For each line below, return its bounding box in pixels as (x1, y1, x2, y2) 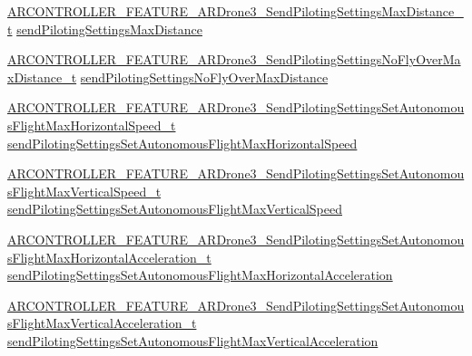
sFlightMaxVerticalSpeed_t (7, 181, 162, 200)
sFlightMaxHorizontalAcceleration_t (7, 247, 211, 266)
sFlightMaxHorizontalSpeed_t (7, 115, 176, 134)
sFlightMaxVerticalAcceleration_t (7, 313, 197, 332)
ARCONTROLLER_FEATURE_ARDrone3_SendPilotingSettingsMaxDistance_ (7, 2, 464, 20)
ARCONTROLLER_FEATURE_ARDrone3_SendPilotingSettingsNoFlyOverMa (7, 50, 461, 69)
